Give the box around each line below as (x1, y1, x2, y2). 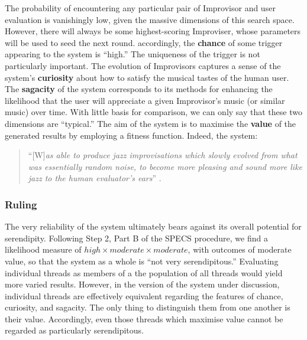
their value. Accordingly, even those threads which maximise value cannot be (5, 312, 283, 325)
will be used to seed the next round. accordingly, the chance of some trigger (5, 36, 283, 48)
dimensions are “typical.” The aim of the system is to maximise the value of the (5, 117, 296, 129)
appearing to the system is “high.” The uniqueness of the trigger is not (5, 48, 260, 60)
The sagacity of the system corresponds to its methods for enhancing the (5, 83, 273, 95)
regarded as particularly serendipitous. (5, 324, 144, 336)
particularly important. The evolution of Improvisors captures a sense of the (5, 59, 281, 71)
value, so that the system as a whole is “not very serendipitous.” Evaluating (5, 254, 279, 267)
